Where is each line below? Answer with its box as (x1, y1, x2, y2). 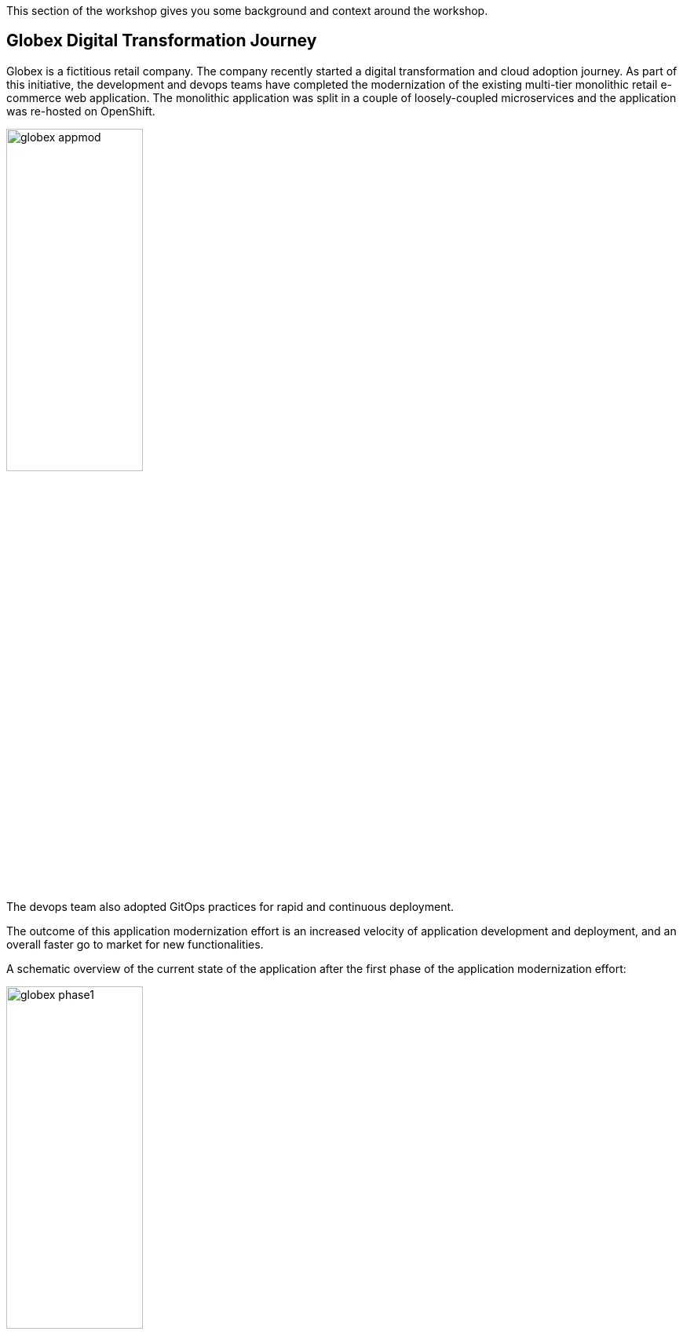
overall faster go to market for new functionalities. (6, 938, 264, 952)
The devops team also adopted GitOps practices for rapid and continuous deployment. (6, 900, 455, 914)
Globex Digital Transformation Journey (6, 31, 317, 51)
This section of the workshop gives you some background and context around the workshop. (6, 4, 488, 17)
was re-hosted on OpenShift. (6, 104, 155, 118)
